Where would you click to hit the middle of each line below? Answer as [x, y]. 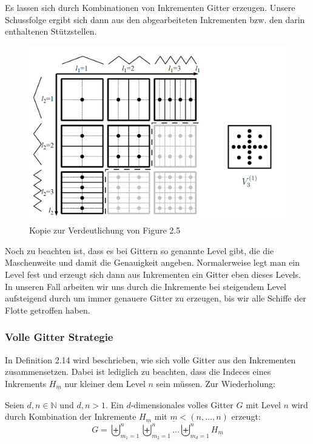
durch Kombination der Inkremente [71, 416]
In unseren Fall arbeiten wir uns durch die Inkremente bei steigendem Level [146, 286]
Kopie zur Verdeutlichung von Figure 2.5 [105, 230]
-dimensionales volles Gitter [182, 404]
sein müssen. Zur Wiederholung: [216, 383]
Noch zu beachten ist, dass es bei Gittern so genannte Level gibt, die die [140, 250]
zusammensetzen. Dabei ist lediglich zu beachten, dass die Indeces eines [138, 372]
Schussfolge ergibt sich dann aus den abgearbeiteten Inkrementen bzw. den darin [155, 19]
